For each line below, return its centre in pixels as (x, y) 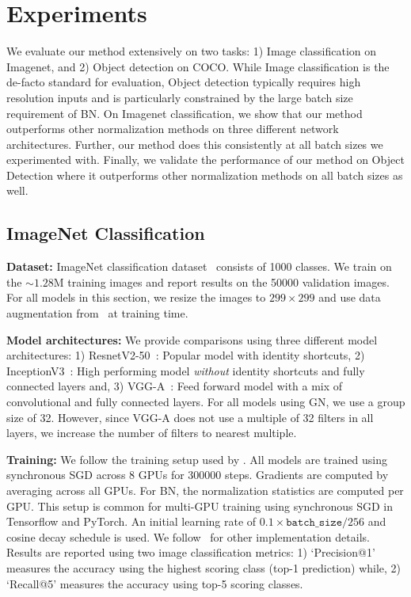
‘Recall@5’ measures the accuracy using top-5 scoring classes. (155, 583)
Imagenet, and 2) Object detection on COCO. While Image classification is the (198, 66)
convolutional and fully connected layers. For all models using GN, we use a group (206, 402)
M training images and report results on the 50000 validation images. (221, 281)
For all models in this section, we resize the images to (136, 297)
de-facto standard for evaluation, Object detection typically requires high (184, 82)
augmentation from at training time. (97, 313)
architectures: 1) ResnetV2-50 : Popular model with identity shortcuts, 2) (186, 355)
